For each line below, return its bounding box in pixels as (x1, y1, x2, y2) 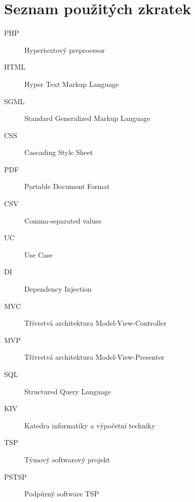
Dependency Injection (24, 284, 92, 294)
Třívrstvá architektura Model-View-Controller (24, 318, 167, 328)
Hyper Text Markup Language (24, 78, 119, 89)
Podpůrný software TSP (24, 488, 99, 499)
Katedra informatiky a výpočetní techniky (24, 420, 155, 430)
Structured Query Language (24, 386, 111, 396)
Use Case (24, 249, 53, 260)
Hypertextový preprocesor (24, 44, 105, 55)
